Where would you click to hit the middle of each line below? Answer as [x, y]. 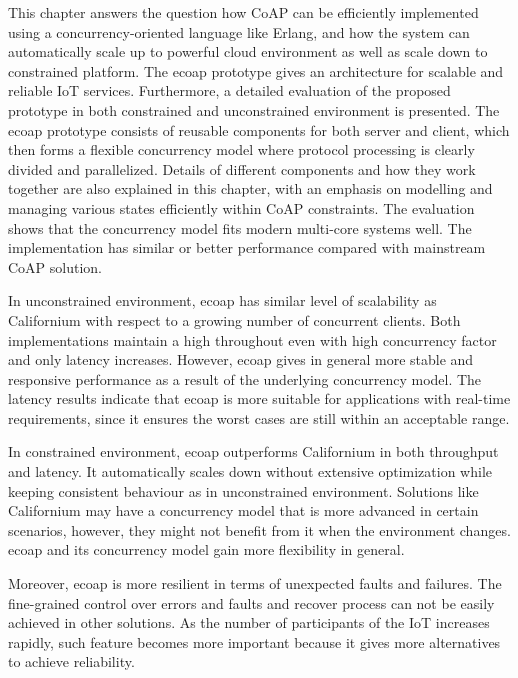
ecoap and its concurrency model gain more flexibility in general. [206, 549]
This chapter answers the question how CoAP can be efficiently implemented [243, 12]
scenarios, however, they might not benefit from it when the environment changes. [259, 529]
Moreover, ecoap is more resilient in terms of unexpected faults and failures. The [255, 583]
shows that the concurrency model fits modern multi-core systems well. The [240, 227]
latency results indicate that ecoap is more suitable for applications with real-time [259, 398]
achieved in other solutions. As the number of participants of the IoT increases [249, 622]
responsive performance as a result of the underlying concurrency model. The [245, 378]
